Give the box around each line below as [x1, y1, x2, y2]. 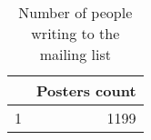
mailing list [39, 44, 111, 65]
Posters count [36, 80, 136, 101]
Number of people [18, 2, 133, 23]
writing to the [31, 23, 120, 44]
